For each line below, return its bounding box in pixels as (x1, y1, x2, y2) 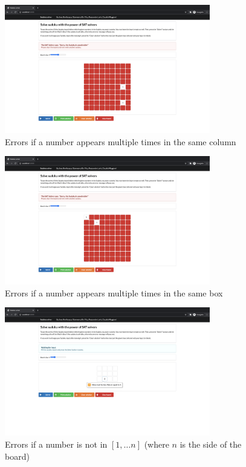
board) (5, 449, 30, 462)
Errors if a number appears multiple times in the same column (5, 135, 236, 148)
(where (144, 437, 169, 450)
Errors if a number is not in (5, 437, 108, 450)
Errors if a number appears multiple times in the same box (5, 286, 223, 299)
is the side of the (180, 437, 242, 450)
